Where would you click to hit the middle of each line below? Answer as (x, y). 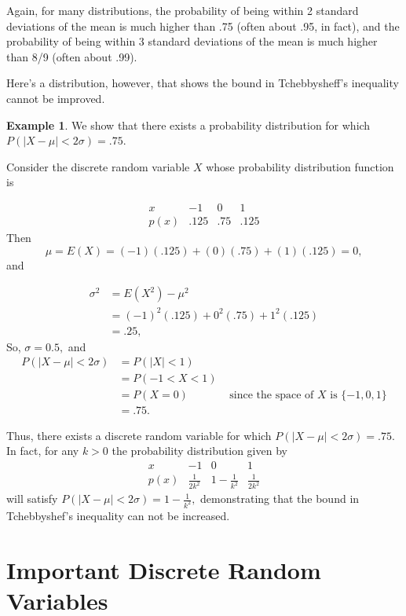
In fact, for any (43, 451)
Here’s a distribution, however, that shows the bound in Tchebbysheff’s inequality (203, 83)
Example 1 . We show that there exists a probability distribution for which (188, 125)
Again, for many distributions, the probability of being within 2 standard (183, 10)
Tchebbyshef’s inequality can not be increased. (118, 516)
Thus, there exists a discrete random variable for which (139, 435)
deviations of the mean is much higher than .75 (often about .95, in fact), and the (203, 26)
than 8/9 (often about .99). (72, 56)
